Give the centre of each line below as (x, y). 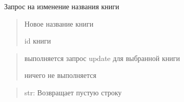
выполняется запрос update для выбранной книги (102, 58)
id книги (38, 41)
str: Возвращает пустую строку (73, 92)
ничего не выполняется (60, 75)
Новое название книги (59, 23)
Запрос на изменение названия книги (62, 6)
